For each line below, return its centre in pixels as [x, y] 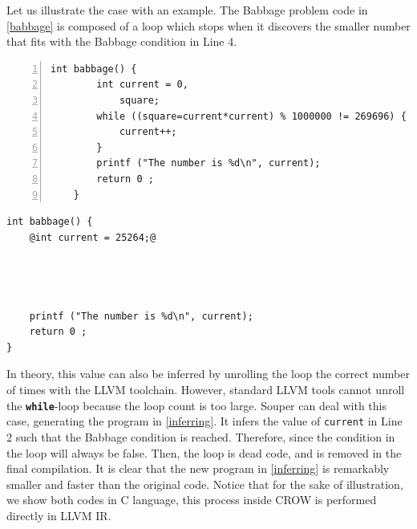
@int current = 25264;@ [93, 237]
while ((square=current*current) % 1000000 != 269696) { [251, 116]
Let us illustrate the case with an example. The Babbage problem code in [187, 10]
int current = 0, [142, 85]
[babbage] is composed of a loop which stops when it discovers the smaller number [208, 25]
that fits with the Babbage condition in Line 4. [122, 41]
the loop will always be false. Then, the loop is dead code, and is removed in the [204, 452]
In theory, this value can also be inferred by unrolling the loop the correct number [208, 374]
